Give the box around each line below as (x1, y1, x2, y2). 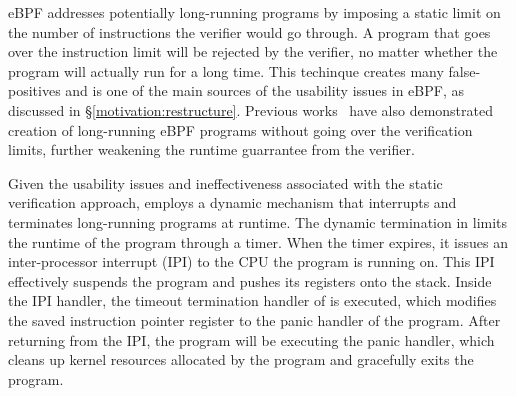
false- (448, 60, 481, 81)
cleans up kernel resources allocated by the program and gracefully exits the (8, 349, 474, 370)
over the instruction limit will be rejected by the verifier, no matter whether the (8, 41, 498, 62)
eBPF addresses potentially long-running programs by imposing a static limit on (8, 2, 501, 22)
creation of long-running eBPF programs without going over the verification (8, 119, 473, 140)
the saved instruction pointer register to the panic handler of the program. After (8, 309, 501, 330)
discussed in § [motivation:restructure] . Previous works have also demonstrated (8, 99, 493, 120)
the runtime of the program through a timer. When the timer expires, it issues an (8, 231, 508, 252)
